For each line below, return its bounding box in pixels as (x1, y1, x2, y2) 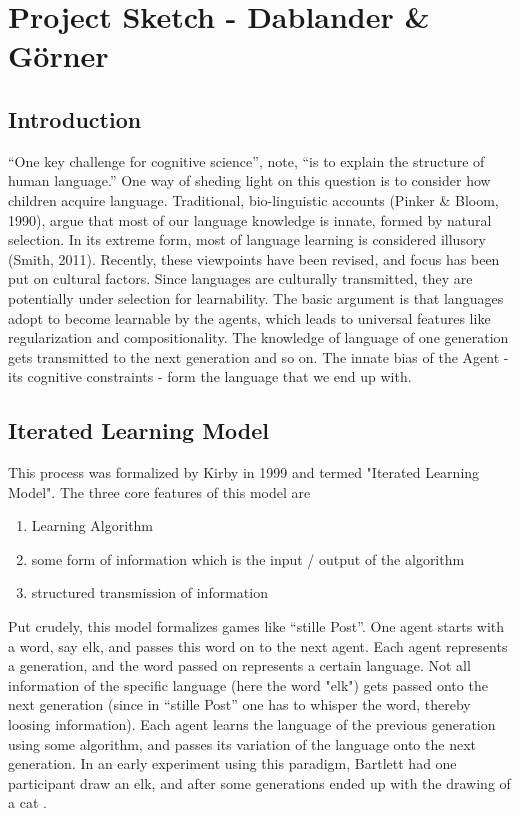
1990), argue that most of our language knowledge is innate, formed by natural (8, 209, 492, 230)
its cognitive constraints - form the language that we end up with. (8, 366, 412, 387)
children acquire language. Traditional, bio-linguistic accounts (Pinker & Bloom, (8, 189, 499, 210)
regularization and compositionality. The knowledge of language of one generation (8, 327, 509, 348)
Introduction (8, 103, 142, 134)
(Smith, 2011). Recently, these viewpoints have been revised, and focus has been (8, 248, 500, 269)
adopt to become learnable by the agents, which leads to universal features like (8, 307, 491, 328)
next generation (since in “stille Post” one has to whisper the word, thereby (8, 694, 471, 715)
